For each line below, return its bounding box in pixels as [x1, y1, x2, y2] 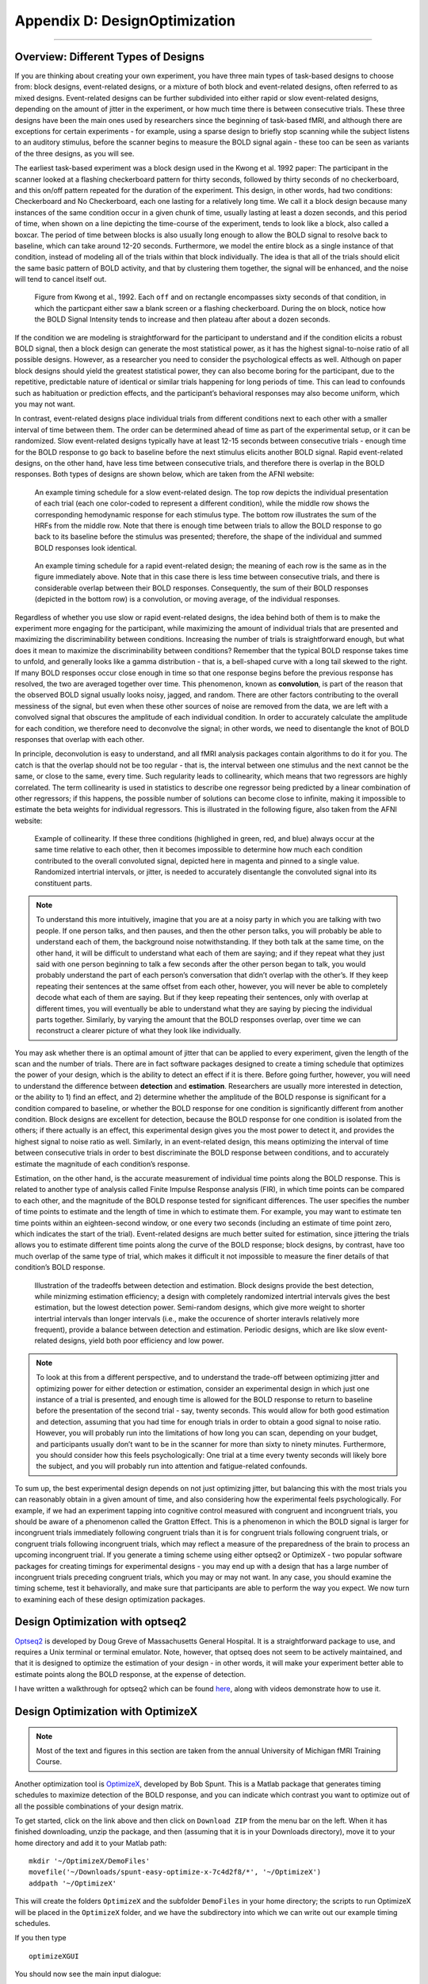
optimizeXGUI [29, 1951, 79, 1960]
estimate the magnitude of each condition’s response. [14, 1159, 190, 1168]
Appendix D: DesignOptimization [14, 12, 235, 29]
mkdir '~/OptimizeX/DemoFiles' [29, 1857, 151, 1866]
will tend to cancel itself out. [14, 275, 107, 284]
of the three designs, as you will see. [14, 148, 135, 158]
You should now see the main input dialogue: [14, 1969, 162, 1979]
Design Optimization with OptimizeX [14, 1705, 198, 1718]
